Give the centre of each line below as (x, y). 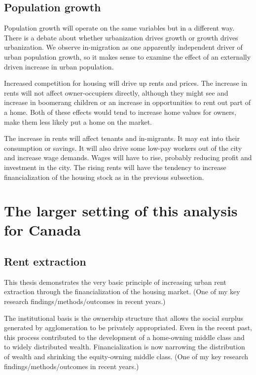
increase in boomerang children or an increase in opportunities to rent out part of (127, 102)
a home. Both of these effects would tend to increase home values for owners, (120, 112)
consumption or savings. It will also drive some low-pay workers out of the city (123, 148)
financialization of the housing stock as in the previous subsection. (104, 177)
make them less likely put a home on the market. (78, 121)
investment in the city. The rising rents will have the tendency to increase (115, 167)
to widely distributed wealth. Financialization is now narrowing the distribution (125, 347)
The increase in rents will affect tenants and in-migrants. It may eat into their (122, 138)
